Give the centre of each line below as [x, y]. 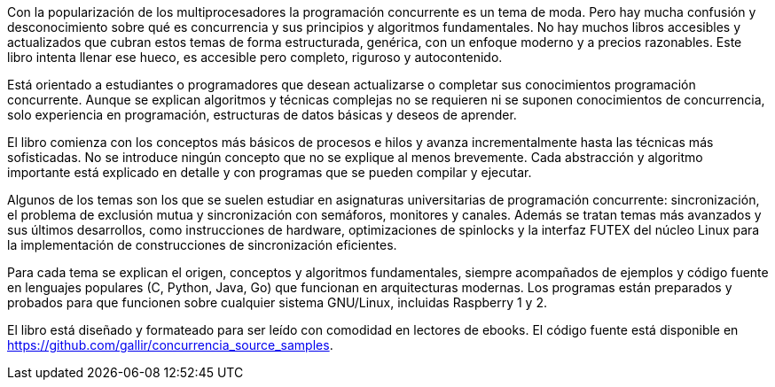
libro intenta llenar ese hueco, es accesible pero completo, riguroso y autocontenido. [255, 57]
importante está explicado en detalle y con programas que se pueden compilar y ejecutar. [270, 172]
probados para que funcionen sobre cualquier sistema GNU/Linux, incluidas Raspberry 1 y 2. [277, 302]
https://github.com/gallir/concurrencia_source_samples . [170, 345]
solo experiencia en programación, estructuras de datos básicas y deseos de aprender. [262, 115]
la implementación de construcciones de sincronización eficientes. [202, 245]
